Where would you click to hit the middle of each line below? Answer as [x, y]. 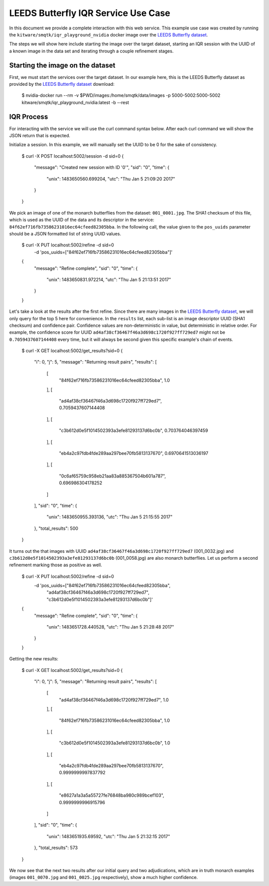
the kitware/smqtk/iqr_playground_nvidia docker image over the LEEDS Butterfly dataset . [109, 34]
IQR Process [29, 116]
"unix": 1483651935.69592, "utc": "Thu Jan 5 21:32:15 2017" [108, 836]
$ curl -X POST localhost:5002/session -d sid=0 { [73, 156]
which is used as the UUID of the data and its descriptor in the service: [82, 220]
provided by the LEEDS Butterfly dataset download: [62, 84]
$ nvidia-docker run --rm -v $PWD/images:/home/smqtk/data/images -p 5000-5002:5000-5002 [121, 95]
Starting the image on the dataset [62, 65]
